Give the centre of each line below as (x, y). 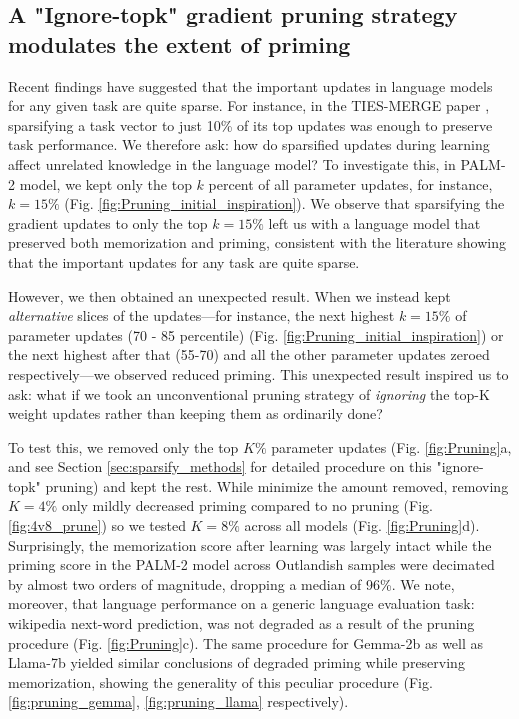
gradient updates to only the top (108, 222)
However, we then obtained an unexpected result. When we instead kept (229, 295)
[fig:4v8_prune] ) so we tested (97, 525)
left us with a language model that (374, 222)
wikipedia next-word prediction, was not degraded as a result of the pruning (241, 623)
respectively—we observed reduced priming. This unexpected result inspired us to (258, 373)
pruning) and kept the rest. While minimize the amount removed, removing (277, 485)
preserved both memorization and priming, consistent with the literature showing (257, 242)
